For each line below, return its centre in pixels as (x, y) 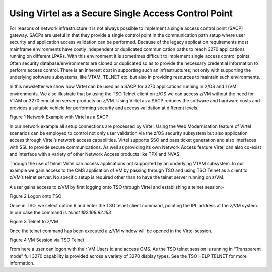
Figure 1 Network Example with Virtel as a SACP (59, 117)
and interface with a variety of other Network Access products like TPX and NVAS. (95, 154)
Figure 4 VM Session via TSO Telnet (47, 240)
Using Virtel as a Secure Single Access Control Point (121, 13)
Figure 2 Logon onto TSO (36, 196)
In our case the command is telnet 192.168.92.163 (60, 212)
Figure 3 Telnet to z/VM (34, 222)
